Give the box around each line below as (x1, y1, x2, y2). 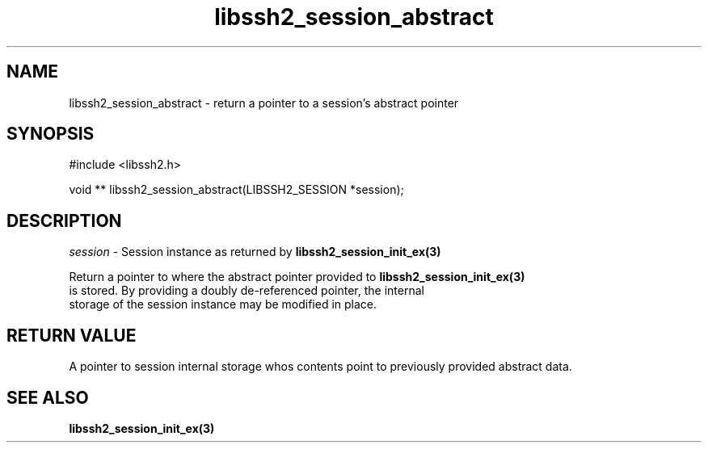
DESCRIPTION (6, 210, 122, 231)
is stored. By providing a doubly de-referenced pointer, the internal (69, 283, 424, 298)
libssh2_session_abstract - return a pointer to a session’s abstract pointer (69, 95, 459, 110)
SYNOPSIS (6, 124, 95, 145)
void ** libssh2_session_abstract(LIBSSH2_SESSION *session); (69, 183, 404, 197)
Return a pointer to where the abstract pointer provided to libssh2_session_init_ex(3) (69, 270, 525, 284)
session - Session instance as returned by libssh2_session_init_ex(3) (69, 245, 441, 259)
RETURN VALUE (6, 325, 137, 346)
